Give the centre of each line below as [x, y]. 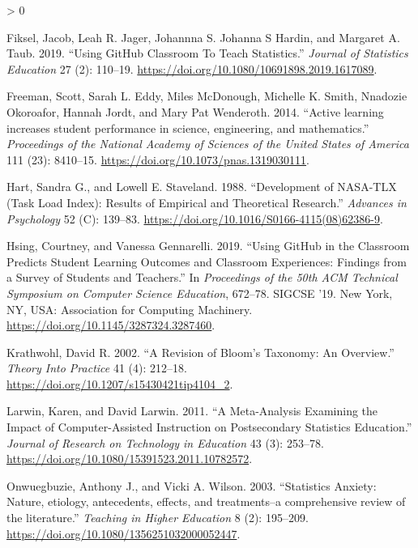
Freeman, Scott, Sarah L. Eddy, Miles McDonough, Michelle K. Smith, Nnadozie [207, 96]
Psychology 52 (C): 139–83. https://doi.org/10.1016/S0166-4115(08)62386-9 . [195, 218]
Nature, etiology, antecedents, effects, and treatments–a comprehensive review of [206, 501]
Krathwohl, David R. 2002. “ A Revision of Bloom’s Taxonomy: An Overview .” [200, 352]
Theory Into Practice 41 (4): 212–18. [97, 368]
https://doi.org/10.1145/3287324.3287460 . [111, 325]
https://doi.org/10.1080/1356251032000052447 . [124, 533]
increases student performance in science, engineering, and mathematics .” [188, 127]
